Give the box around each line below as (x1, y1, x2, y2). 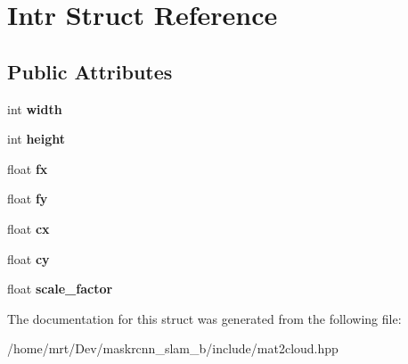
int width (7, 99, 62, 118)
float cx (7, 219, 50, 237)
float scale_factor (7, 279, 113, 298)
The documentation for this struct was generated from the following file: (7, 309, 402, 327)
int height (7, 129, 66, 148)
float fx (7, 159, 48, 178)
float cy (7, 249, 50, 268)
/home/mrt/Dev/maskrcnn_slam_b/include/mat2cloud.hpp (7, 339, 339, 358)
